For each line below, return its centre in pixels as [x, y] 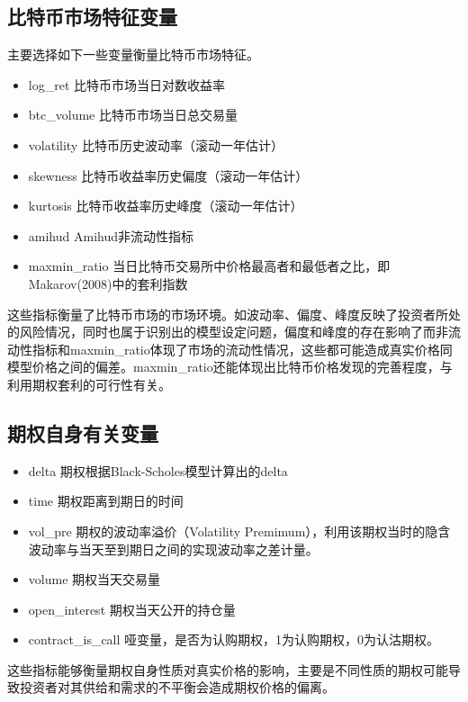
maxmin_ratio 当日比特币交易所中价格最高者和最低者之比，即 [209, 266]
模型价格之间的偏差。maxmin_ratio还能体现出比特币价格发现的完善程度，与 [230, 367]
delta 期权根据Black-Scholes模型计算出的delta [158, 470]
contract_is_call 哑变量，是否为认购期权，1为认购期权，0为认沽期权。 [234, 639]
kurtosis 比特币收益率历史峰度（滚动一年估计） [166, 206]
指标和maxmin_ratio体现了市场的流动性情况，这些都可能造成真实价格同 [242, 349]
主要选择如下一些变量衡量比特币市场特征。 [133, 54]
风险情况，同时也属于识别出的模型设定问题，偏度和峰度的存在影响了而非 [234, 332]
